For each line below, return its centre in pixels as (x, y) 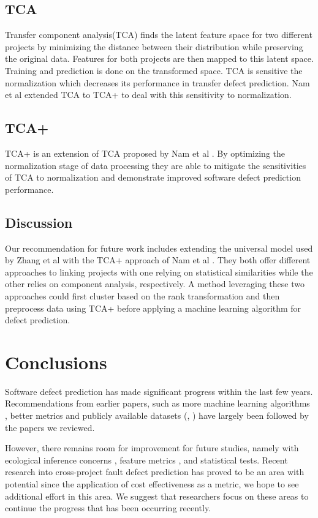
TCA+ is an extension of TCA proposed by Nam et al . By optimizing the (145, 153)
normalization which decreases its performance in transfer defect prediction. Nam (157, 82)
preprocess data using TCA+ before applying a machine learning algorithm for (153, 308)
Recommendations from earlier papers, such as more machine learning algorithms (157, 403)
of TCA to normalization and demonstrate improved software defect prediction (153, 177)
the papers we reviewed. (50, 427)
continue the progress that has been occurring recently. (108, 508)
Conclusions (56, 362)
